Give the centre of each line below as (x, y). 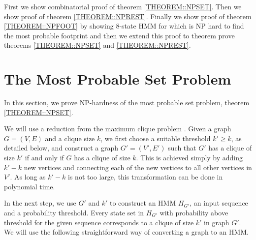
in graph (217, 222)
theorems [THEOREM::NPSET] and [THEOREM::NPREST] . (97, 45)
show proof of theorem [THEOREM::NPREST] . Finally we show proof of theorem (128, 16)
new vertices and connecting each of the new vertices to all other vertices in (138, 167)
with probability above (194, 213)
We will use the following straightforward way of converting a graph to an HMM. (126, 232)
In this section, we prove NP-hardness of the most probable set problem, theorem (127, 103)
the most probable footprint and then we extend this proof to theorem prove (119, 35)
